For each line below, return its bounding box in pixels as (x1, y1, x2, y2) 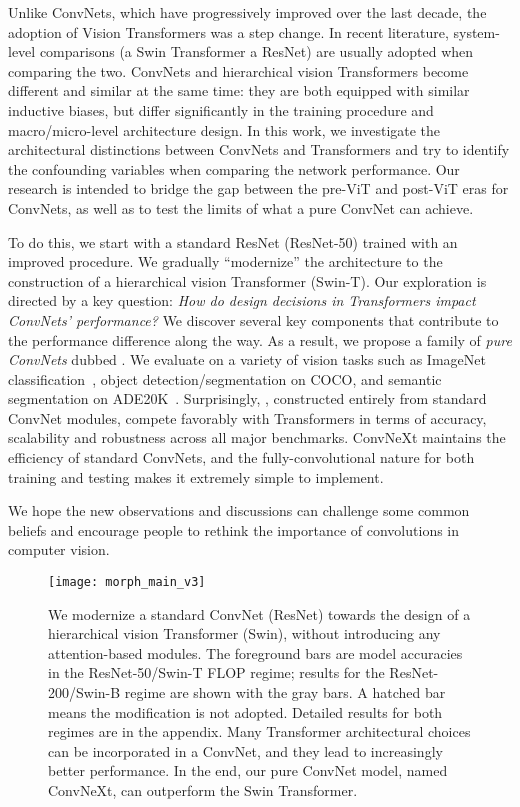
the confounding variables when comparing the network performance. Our (8, 158, 460, 179)
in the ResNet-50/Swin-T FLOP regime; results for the (48, 662, 385, 683)
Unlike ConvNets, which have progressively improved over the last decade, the (8, 2, 487, 22)
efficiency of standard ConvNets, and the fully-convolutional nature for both (8, 447, 475, 468)
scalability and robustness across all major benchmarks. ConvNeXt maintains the (8, 427, 506, 448)
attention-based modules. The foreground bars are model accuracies (48, 642, 463, 663)
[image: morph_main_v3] (48, 575, 206, 590)
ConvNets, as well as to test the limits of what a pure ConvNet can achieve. (8, 197, 474, 218)
